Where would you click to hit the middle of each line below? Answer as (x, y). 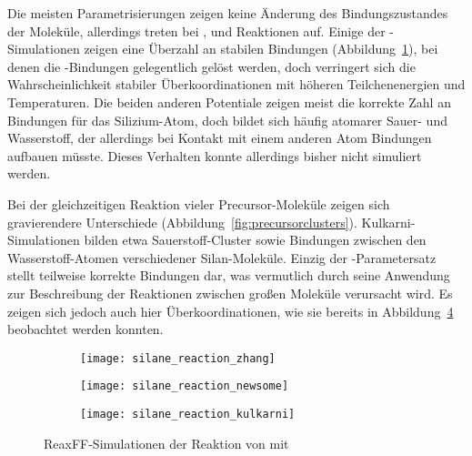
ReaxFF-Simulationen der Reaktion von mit (166, 443)
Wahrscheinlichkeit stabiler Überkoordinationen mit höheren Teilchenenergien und (236, 84)
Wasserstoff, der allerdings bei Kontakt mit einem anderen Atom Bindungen (220, 138)
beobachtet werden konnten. (85, 329)
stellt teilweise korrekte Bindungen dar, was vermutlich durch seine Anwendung (229, 275)
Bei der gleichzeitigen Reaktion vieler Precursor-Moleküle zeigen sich (199, 203)
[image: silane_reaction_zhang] (178, 358)
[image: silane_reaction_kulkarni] (188, 414)
